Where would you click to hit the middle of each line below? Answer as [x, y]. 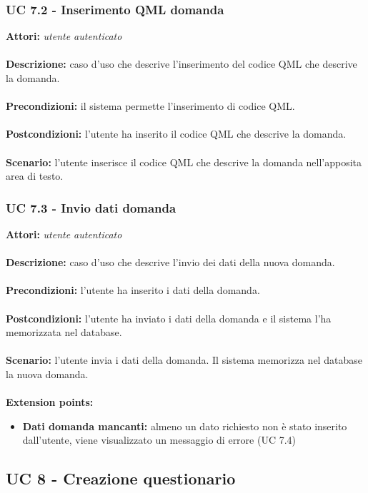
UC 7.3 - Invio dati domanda [91, 207]
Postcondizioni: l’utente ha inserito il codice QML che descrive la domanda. [176, 134]
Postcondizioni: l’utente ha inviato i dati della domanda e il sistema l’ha [169, 318]
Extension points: [50, 402]
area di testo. [35, 176]
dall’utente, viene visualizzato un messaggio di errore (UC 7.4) [159, 440]
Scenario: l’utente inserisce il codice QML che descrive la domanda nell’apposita [184, 162]
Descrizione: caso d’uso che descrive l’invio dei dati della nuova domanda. [170, 262]
